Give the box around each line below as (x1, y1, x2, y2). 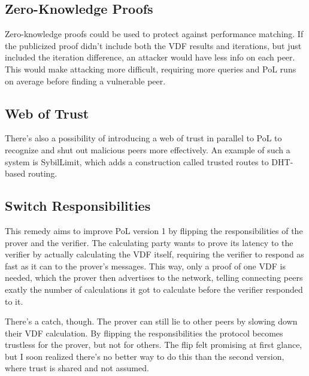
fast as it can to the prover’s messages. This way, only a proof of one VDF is (5, 259, 286, 272)
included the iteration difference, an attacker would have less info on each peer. (5, 51, 295, 63)
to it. (5, 295, 23, 307)
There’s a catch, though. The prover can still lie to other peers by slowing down (5, 315, 298, 328)
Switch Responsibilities (5, 196, 151, 215)
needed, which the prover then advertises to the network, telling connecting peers (5, 271, 303, 284)
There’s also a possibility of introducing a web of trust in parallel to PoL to (5, 132, 282, 144)
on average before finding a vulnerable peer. (5, 74, 166, 87)
